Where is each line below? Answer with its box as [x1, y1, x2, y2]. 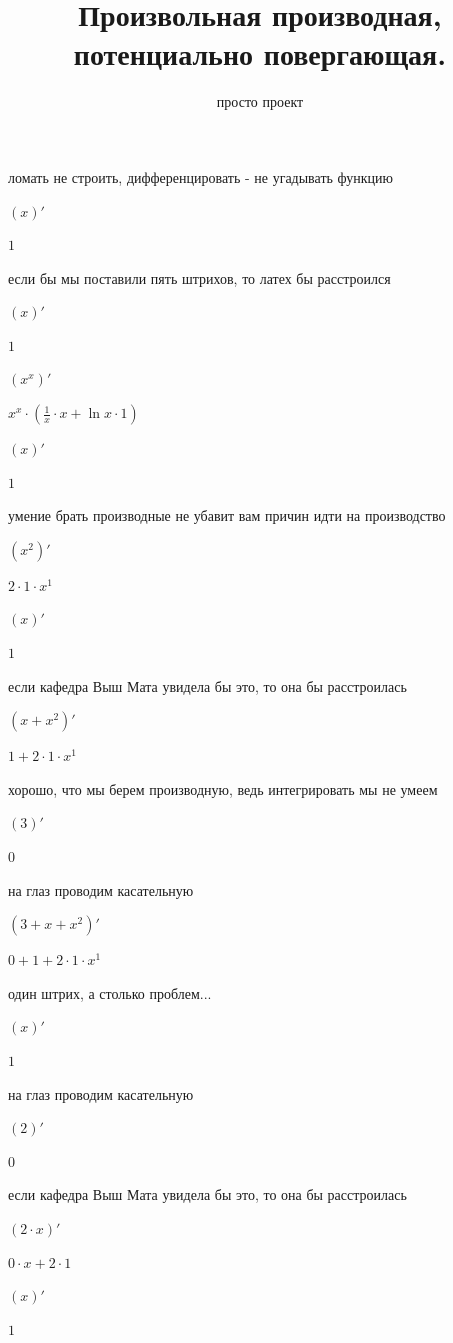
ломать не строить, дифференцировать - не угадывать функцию [8, 166, 394, 187]
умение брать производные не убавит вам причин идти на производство [8, 505, 446, 526]
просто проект [216, 91, 304, 112]
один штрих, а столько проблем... [8, 982, 212, 1003]
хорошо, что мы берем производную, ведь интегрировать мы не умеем [8, 778, 438, 799]
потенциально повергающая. [73, 33, 447, 74]
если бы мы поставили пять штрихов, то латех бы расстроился [8, 267, 391, 288]
